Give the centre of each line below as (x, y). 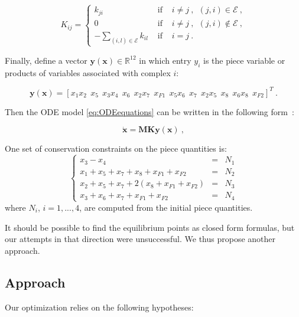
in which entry (165, 60)
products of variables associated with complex (88, 72)
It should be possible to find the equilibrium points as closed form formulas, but (150, 227)
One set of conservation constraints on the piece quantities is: (116, 148)
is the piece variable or (244, 60)
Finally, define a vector (46, 60)
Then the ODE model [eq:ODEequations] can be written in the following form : (149, 111)
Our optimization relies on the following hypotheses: (99, 307)
